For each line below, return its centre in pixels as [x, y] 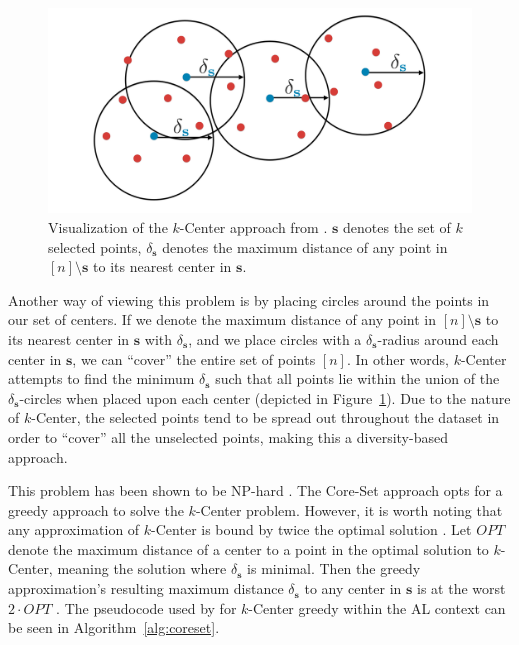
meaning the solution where [142, 568]
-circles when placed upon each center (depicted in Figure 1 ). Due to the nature [265, 397]
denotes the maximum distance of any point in [305, 246]
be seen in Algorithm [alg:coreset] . [114, 627]
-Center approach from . [253, 226]
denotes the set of [397, 226]
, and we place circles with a [275, 338]
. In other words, [397, 358]
